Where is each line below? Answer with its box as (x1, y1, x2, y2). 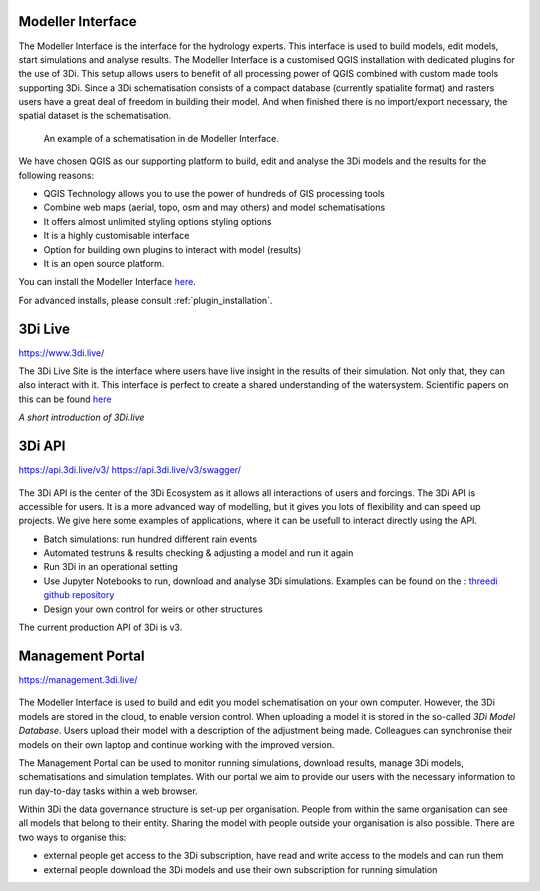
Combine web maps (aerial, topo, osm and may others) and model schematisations (43, 201, 386, 214)
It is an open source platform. (43, 257, 165, 269)
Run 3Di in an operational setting (43, 561, 179, 573)
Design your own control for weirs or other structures (43, 603, 264, 615)
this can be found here (18, 393, 112, 405)
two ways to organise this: (18, 831, 127, 843)
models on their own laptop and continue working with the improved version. (18, 738, 335, 750)
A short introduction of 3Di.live (18, 411, 145, 424)
